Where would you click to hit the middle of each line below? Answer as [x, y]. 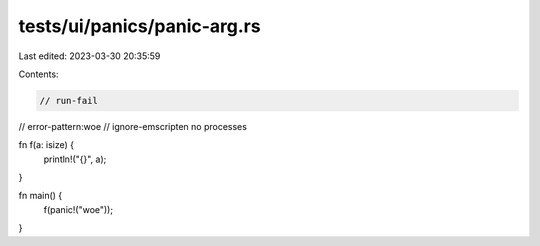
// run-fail [69, 100]
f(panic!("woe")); [78, 209]
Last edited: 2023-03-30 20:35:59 [89, 56]
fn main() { [40, 196]
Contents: [38, 74]
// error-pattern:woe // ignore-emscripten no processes [132, 126]
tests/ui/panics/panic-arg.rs [139, 26]
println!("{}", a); [75, 159]
